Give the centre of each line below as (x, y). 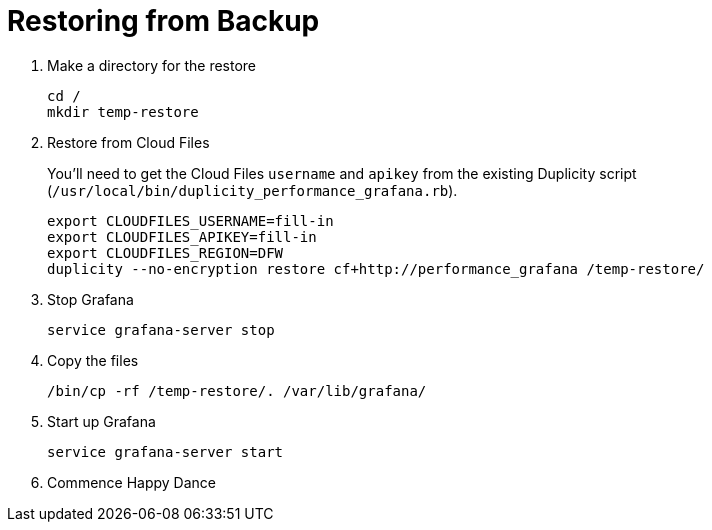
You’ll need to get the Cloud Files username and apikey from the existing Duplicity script (342, 173)
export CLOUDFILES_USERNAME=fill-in (190, 220)
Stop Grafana (90, 299)
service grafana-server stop (161, 329)
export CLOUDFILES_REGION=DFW (165, 252)
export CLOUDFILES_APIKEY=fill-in (182, 236)
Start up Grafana (101, 421)
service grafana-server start (165, 451)
